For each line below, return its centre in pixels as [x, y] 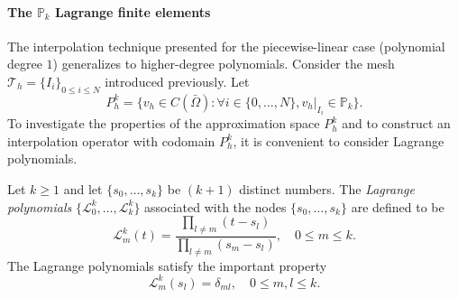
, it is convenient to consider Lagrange [339, 140]
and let [83, 189]
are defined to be [398, 206]
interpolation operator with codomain [111, 140]
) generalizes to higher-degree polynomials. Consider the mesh [224, 64]
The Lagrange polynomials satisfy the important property [167, 265]
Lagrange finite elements [133, 11]
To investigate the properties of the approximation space [164, 123]
